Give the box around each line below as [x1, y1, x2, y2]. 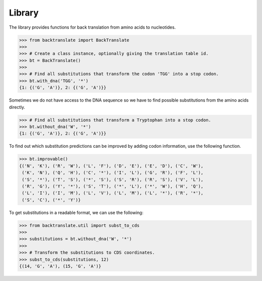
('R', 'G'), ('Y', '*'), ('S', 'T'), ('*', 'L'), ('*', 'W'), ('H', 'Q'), [22, 183, 204, 189]
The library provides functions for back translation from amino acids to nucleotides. [9, 24, 176, 30]
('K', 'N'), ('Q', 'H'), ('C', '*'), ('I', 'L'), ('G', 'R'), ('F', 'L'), [22, 170, 204, 176]
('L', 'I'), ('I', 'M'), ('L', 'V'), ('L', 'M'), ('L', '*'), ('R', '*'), [22, 190, 204, 196]
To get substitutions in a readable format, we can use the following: [9, 210, 144, 215]
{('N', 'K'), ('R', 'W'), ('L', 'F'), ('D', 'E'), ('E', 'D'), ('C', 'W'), [19, 163, 204, 169]
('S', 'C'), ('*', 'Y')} [22, 197, 81, 203]
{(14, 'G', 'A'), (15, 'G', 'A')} [19, 263, 101, 269]
